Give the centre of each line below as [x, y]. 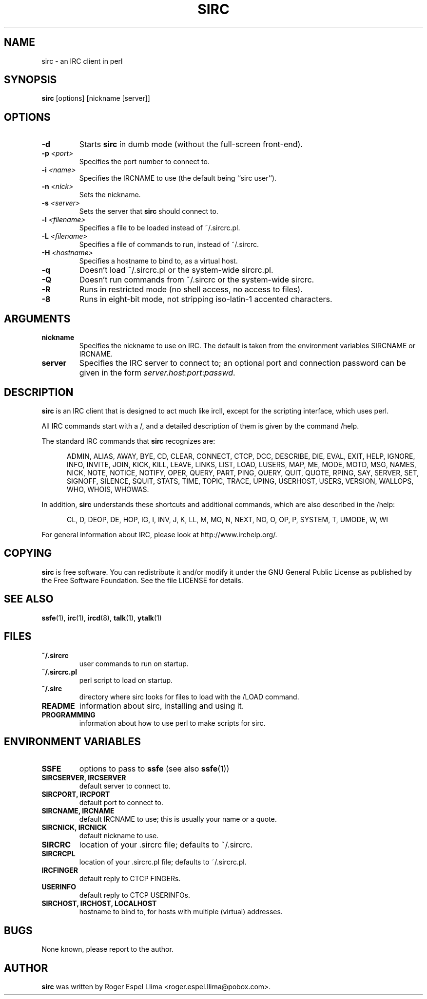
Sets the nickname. [110, 195]
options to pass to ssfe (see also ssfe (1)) [154, 769]
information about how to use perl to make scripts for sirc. [172, 723]
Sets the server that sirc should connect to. [149, 211]
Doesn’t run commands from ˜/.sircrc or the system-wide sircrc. [197, 280]
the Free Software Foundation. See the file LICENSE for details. [142, 580]
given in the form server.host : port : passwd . [157, 373]
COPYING [28, 553]
